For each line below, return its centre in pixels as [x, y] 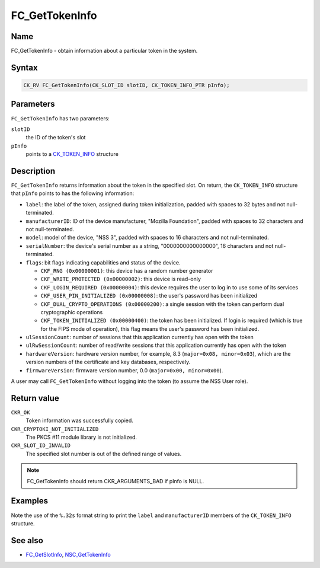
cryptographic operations [72, 312]
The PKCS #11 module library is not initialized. [81, 437]
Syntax [24, 67]
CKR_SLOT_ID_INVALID [41, 446]
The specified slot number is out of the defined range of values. [104, 454]
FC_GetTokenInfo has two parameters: [60, 118]
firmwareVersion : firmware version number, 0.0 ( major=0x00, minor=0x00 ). [124, 370]
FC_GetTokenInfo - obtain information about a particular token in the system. [104, 51]
